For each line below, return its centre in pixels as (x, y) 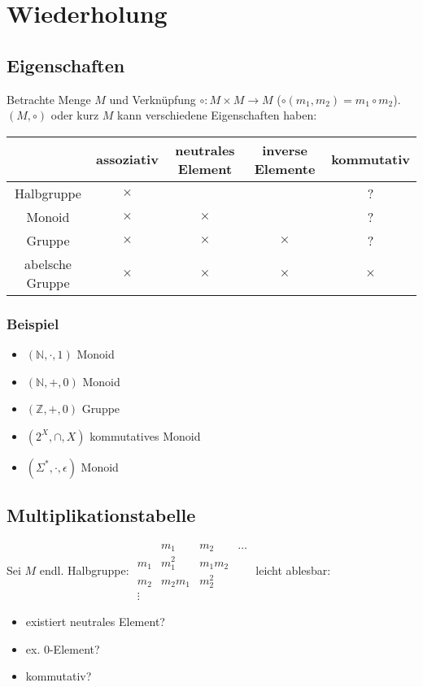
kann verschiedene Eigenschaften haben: (217, 115)
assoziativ (127, 159)
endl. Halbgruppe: (84, 570)
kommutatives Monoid (145, 435)
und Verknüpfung (153, 99)
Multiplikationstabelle (101, 515)
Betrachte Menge (49, 99)
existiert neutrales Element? (95, 622)
